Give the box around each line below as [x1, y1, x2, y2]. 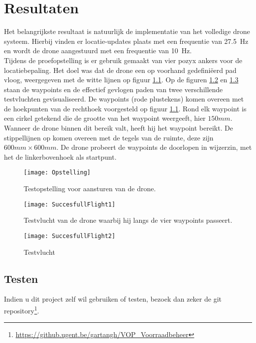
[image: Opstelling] [24, 169, 91, 176]
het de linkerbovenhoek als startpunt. [4, 151, 117, 162]
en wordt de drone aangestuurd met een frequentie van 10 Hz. [4, 45, 192, 56]
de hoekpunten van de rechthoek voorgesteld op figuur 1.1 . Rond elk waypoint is [4, 103, 247, 113]
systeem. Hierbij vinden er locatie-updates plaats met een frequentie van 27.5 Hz [4, 35, 249, 46]
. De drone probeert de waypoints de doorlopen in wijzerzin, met [56, 142, 252, 152]
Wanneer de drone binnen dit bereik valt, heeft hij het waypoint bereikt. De [4, 123, 233, 133]
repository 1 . [4, 304, 39, 315]
